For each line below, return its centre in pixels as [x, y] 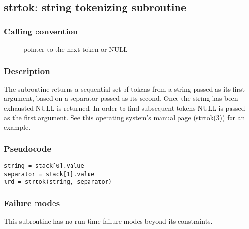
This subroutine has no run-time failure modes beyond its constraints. [108, 221]
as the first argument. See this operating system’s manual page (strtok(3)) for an [124, 117]
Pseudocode [28, 148]
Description [27, 71]
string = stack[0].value [44, 166]
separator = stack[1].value [49, 174]
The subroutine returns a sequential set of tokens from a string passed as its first [124, 89]
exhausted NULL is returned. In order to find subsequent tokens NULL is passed [124, 108]
